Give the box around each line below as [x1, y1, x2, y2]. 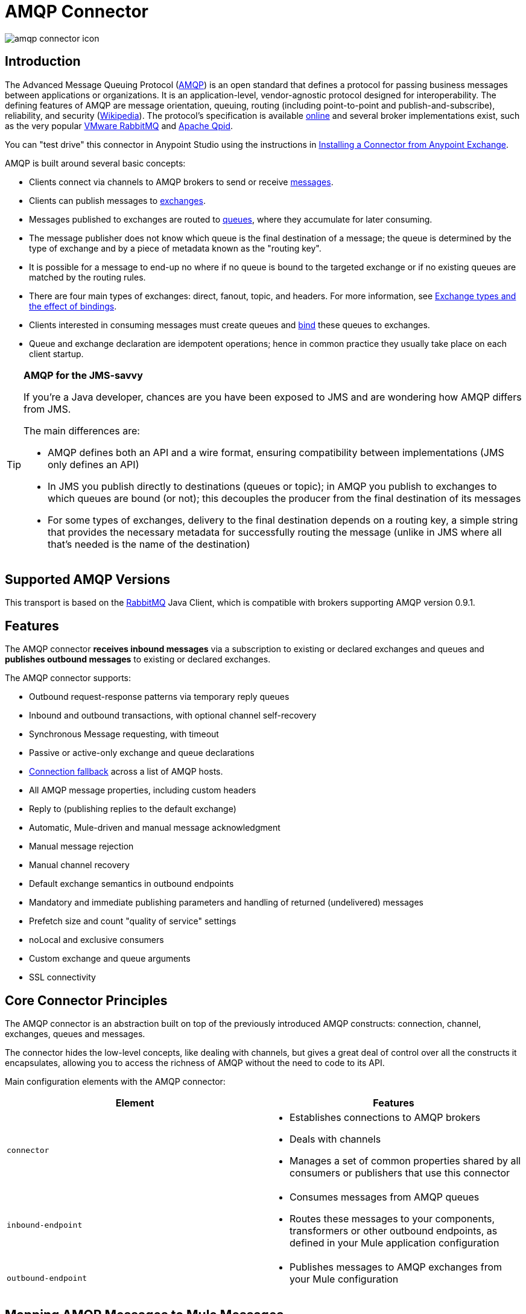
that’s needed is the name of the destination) [48, 538, 250, 550]
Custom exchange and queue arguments [29, 953, 191, 964]
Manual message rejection [29, 841, 134, 852]
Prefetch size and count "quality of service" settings [29, 916, 236, 927]
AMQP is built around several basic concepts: [5, 157, 186, 168]
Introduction [5, 54, 81, 69]
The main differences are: [24, 424, 140, 437]
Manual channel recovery [29, 860, 130, 871]
